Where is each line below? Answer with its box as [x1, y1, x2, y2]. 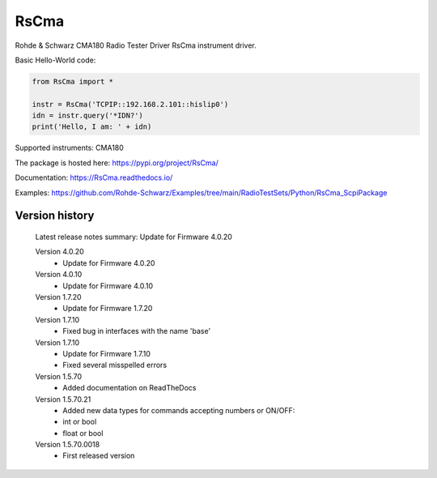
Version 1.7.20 [35, 292, 82, 301]
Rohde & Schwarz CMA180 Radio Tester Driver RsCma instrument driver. [15, 41, 257, 50]
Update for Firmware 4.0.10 [62, 280, 154, 291]
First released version [62, 450, 135, 461]
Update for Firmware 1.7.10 [62, 348, 151, 358]
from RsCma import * [32, 77, 113, 86]
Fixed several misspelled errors [62, 361, 168, 370]
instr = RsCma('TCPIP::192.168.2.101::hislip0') [32, 100, 229, 109]
